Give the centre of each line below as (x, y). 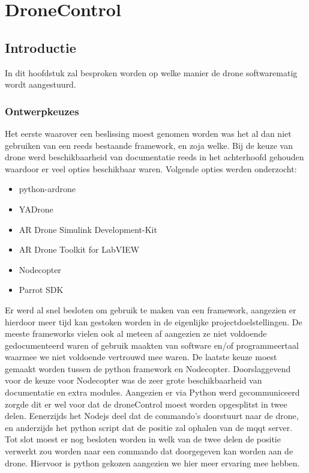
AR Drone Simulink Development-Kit (88, 229)
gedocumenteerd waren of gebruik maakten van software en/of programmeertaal (152, 345)
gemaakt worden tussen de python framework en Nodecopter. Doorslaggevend (148, 368)
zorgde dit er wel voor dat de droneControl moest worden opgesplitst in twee (146, 404)
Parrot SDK (41, 290)
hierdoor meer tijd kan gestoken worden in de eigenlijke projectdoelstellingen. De (154, 321)
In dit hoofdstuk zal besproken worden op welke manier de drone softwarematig (151, 72)
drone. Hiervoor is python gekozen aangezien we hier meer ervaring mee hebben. (152, 462)
